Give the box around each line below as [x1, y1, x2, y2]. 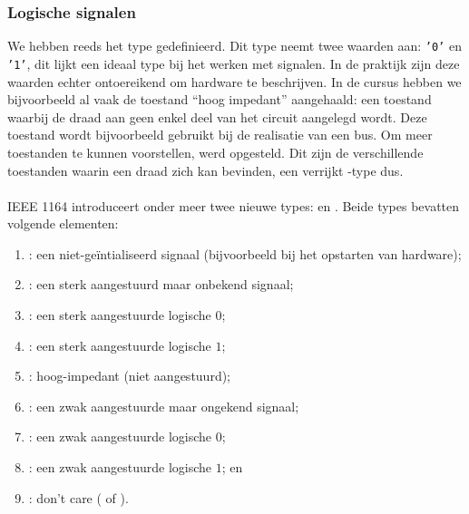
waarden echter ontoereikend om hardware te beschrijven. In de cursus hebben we [7, 72, 462, 91]
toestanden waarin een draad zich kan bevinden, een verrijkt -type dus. [7, 160, 404, 179]
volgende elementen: [7, 214, 119, 233]
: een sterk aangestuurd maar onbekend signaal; [28, 275, 294, 294]
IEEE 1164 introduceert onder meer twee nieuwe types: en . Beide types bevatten [7, 196, 460, 215]
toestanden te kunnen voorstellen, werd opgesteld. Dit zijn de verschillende [7, 142, 424, 161]
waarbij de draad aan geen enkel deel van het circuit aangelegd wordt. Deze [7, 107, 427, 126]
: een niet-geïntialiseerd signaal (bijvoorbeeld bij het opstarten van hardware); [28, 244, 462, 263]
